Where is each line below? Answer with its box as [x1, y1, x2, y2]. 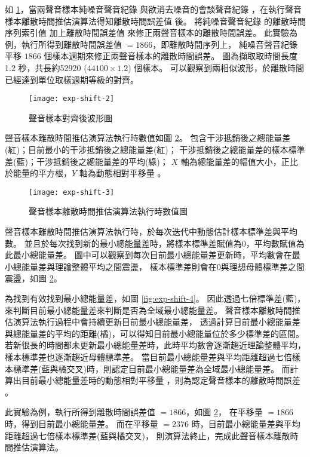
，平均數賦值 [245, 237, 296, 249]
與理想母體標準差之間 [220, 260, 305, 272]
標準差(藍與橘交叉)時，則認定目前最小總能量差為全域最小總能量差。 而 [13, 362, 290, 375]
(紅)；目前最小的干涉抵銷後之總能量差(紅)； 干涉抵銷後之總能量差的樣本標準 [5, 143, 305, 155]
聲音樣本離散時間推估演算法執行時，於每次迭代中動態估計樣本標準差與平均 [5, 225, 297, 238]
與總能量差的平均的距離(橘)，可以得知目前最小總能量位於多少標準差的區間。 [5, 327, 304, 339]
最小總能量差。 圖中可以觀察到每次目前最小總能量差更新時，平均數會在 [13, 249, 292, 261]
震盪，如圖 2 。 [5, 272, 62, 284]
